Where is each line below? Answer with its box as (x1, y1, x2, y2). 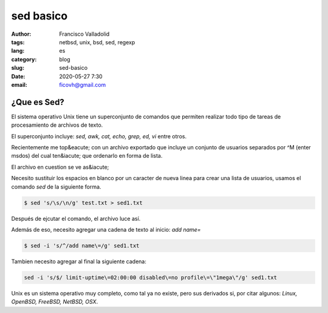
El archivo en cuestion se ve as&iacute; (11, 163, 109, 170)
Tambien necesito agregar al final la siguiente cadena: (11, 258, 147, 265)
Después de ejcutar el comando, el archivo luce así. (11, 215, 141, 222)
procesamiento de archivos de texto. (11, 121, 103, 129)
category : (11, 55, 37, 63)
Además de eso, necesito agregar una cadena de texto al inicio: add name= (11, 226, 201, 233)
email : (11, 81, 27, 88)
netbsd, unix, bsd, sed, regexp (59, 38, 135, 45)
